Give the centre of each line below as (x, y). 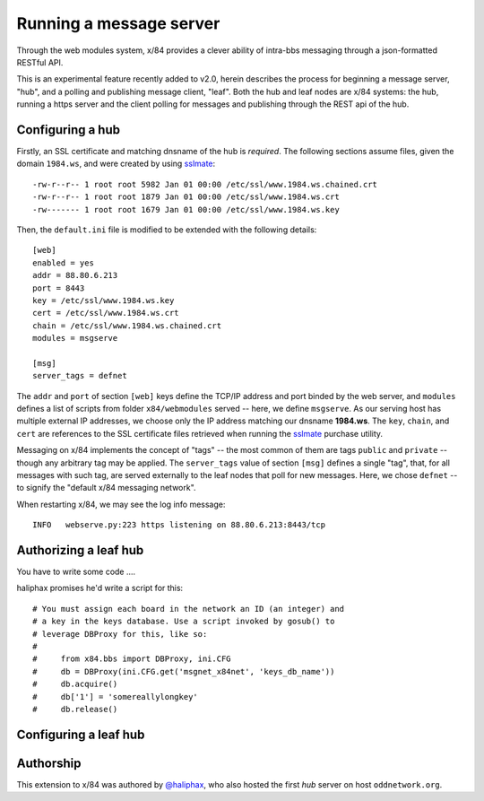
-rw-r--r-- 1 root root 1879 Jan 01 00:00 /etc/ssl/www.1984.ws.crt (186, 197)
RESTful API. (40, 62)
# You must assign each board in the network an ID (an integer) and (189, 609)
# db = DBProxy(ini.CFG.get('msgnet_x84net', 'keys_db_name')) (184, 671)
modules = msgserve (75, 338)
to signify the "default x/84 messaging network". (106, 488)
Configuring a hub (69, 130)
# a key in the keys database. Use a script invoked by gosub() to (184, 622)
